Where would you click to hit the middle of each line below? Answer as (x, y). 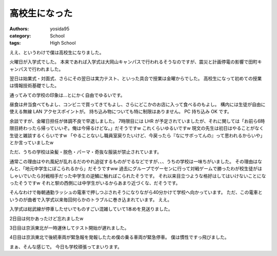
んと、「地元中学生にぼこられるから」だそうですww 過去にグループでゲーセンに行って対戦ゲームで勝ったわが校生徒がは (136, 169)
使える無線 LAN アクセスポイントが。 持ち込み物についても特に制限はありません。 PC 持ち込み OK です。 (121, 112)
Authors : (19, 29)
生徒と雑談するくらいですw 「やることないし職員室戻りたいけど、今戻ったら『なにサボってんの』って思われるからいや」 (137, 135)
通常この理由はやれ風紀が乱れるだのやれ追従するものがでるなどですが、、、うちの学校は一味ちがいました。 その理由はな (136, 161)
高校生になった (41, 13)
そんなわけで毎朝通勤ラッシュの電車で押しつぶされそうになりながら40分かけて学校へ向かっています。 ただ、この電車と (136, 192)
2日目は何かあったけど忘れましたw (46, 219)
